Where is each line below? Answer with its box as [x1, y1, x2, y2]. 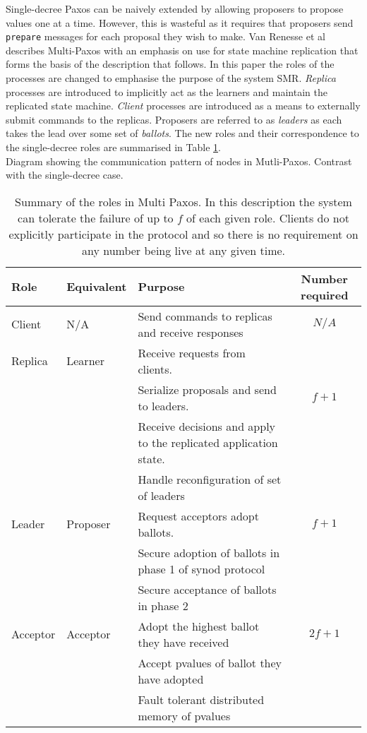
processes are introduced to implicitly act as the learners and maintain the [6, 84, 327, 99]
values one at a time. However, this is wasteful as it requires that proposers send [6, 15, 354, 30]
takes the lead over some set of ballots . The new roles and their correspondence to [6, 126, 359, 141]
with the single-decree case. [6, 167, 124, 182]
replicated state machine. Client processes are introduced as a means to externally [6, 98, 361, 113]
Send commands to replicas [138, 307, 272, 324]
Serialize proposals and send [138, 381, 277, 398]
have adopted [138, 670, 204, 687]
